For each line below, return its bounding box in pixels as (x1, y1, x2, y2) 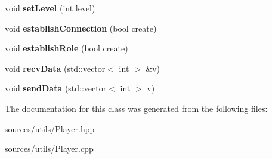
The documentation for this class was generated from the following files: (5, 102, 268, 114)
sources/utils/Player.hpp (5, 122, 95, 134)
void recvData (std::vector (5, 62, 106, 74)
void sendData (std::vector (5, 82, 107, 94)
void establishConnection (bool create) (5, 22, 157, 34)
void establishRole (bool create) (5, 42, 128, 54)
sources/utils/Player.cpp (5, 142, 94, 155)
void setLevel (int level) (5, 2, 95, 14)
